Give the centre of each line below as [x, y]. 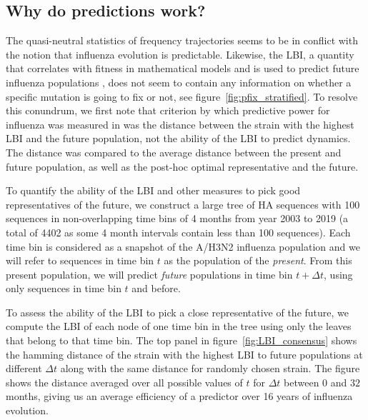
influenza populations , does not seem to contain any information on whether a [179, 82]
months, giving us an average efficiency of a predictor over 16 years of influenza [179, 396]
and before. [156, 288]
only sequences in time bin [64, 288]
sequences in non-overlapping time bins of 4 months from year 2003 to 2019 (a [177, 218]
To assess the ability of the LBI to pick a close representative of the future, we [178, 312]
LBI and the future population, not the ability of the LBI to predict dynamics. [178, 138]
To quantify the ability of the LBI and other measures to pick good [153, 190]
